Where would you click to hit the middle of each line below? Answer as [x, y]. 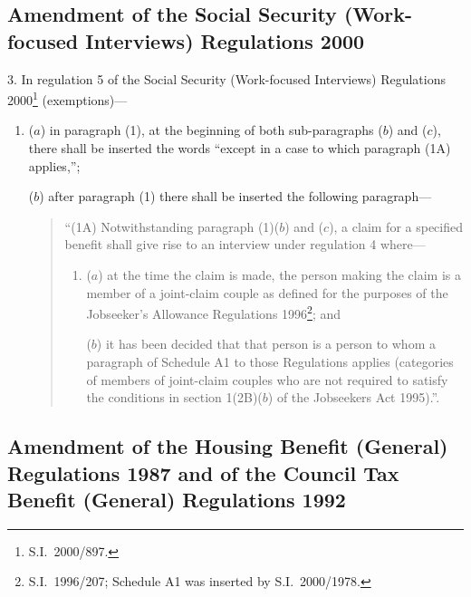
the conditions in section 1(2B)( [174, 397]
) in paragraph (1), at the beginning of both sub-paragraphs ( [211, 130]
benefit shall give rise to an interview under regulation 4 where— [245, 244]
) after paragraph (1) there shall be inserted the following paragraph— [235, 196]
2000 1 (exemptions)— [67, 98]
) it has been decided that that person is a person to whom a [266, 344]
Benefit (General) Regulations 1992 [177, 499]
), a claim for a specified [396, 226]
